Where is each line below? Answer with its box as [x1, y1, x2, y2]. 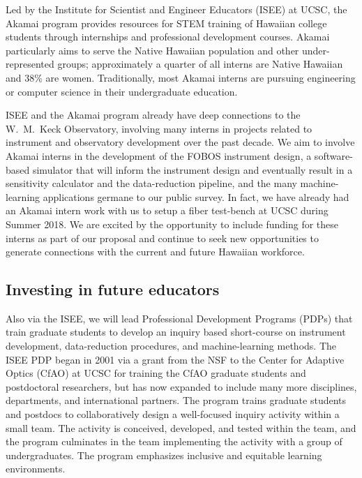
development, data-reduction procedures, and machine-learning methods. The [6, 338, 336, 353]
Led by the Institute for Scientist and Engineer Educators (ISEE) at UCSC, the [6, 2, 347, 16]
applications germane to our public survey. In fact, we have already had [43, 189, 349, 204]
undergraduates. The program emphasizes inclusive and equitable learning [6, 447, 322, 462]
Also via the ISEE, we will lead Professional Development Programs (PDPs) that [6, 311, 353, 325]
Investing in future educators [6, 278, 220, 300]
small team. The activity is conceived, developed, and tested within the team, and [6, 420, 356, 435]
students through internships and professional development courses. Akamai [6, 29, 330, 44]
